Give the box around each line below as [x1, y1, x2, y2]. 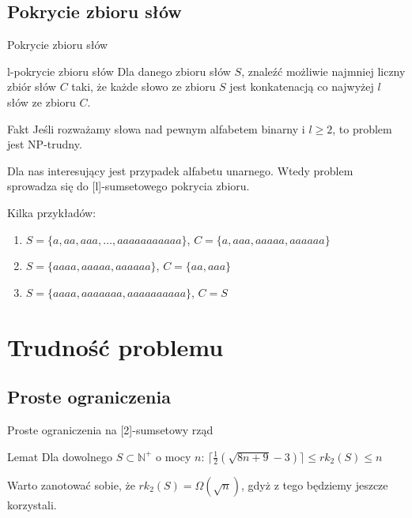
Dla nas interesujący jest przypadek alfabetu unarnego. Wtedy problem [7, 162, 353, 178]
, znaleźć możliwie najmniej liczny [241, 62, 406, 79]
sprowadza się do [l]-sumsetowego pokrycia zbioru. [7, 178, 250, 194]
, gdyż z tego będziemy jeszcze [241, 476, 388, 493]
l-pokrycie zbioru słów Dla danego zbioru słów [7, 62, 231, 79]
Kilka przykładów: [7, 204, 96, 220]
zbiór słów [7, 78, 56, 95]
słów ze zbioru [7, 93, 76, 110]
